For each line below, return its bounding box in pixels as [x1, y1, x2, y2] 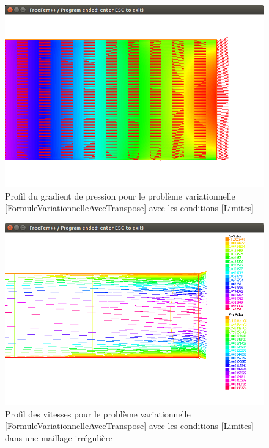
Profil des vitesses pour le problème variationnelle [5, 407, 191, 420]
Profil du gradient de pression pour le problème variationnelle [5, 189, 235, 202]
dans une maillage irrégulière [5, 431, 112, 444]
